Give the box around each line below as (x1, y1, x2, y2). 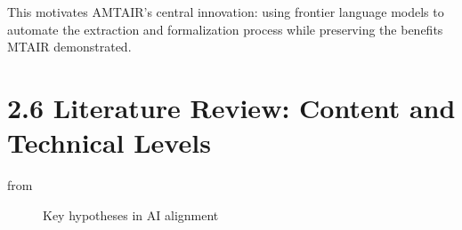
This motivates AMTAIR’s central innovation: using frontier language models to (7, 3, 444, 20)
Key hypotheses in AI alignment (43, 205, 219, 224)
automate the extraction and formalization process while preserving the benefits (7, 20, 443, 38)
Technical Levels (7, 124, 211, 161)
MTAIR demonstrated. (7, 37, 132, 56)
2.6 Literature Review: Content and (7, 89, 456, 125)
